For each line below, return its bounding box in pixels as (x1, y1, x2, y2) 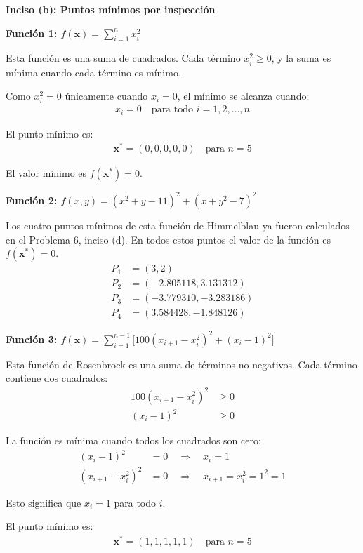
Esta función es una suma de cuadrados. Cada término (6, 51, 241, 65)
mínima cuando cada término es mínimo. (6, 65, 181, 79)
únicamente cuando (65, 88, 148, 103)
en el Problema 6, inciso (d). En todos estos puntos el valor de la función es (6, 232, 331, 246)
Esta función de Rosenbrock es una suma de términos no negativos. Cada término (6, 357, 357, 371)
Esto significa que (6, 495, 81, 509)
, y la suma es (271, 51, 331, 65)
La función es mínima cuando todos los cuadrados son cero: (6, 433, 261, 448)
